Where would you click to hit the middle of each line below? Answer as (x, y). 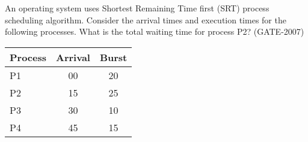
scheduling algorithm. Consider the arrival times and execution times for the (146, 19)
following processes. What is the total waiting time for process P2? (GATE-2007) (155, 31)
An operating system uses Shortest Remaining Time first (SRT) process (137, 8)
